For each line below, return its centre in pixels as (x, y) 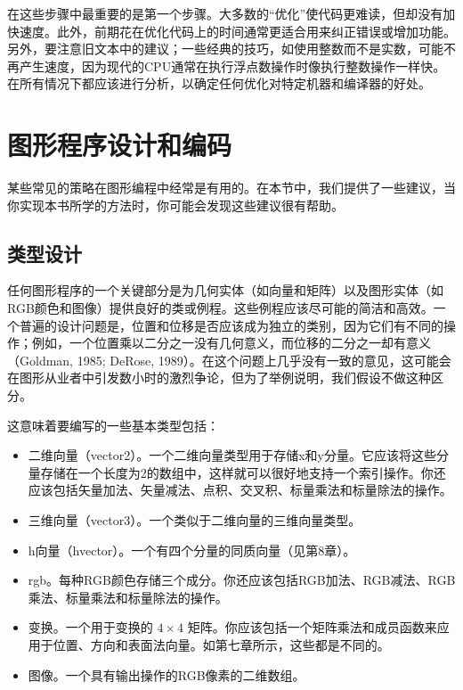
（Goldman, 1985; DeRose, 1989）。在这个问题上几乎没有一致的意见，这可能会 (229, 360)
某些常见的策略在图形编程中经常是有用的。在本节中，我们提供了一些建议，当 (231, 188)
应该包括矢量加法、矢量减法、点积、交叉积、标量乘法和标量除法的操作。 (240, 490)
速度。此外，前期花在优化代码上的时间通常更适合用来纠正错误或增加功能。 (237, 31)
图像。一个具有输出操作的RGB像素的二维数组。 (167, 674)
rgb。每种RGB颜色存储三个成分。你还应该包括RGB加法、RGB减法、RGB (242, 580)
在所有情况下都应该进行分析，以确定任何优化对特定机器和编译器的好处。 (219, 83)
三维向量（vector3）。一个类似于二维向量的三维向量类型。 (195, 520)
